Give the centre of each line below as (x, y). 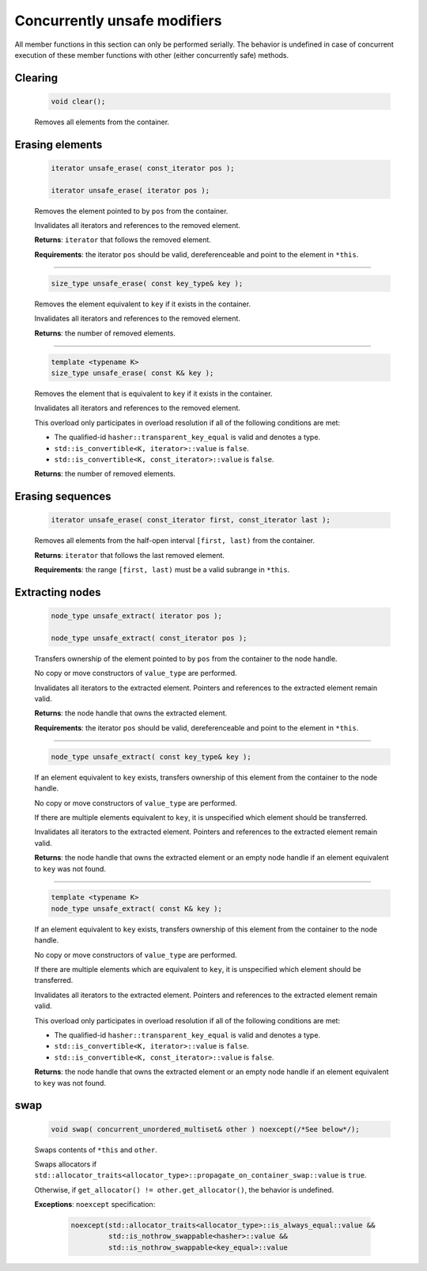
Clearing (36, 78)
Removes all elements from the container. (102, 122)
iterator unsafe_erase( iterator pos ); (130, 190)
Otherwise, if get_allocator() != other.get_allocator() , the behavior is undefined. (184, 1189)
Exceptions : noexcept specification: (95, 1205)
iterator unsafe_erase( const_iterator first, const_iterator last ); (191, 520)
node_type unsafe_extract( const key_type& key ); (151, 757)
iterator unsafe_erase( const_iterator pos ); (143, 168)
